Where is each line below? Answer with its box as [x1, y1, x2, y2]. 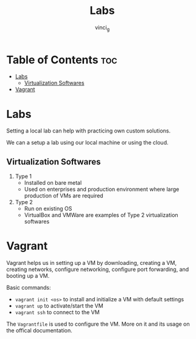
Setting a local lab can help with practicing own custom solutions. [6, 127, 171, 134]
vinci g [94, 24, 110, 32]
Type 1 [15, 173, 32, 180]
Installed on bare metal [24, 179, 82, 187]
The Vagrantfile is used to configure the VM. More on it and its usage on [6, 320, 190, 328]
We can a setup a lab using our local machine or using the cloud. [6, 139, 169, 146]
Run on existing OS [24, 205, 72, 213]
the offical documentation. [6, 327, 73, 334]
